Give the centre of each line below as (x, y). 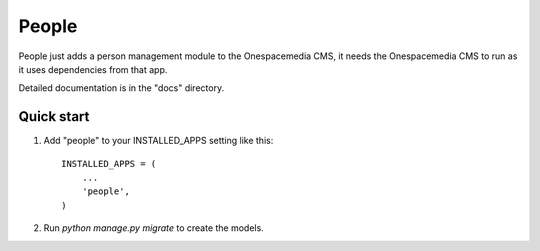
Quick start (54, 116)
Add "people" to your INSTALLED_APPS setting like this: (158, 141)
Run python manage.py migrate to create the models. (153, 228)
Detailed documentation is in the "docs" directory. (121, 88)
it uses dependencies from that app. (93, 69)
